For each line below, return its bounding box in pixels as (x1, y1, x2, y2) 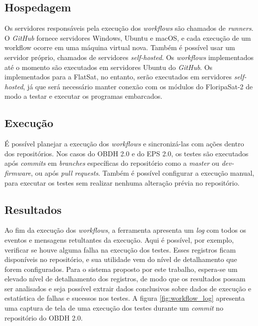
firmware (4, 167, 31, 178)
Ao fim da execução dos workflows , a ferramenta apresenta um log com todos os (4, 225, 247, 235)
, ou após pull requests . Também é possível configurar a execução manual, (31, 167, 255, 178)
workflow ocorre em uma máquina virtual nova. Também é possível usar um (4, 42, 235, 53)
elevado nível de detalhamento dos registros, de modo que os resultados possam (4, 273, 246, 284)
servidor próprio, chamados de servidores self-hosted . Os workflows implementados (4, 52, 254, 62)
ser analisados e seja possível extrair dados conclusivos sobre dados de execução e (4, 283, 252, 293)
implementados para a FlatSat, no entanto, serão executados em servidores (4, 71, 232, 82)
